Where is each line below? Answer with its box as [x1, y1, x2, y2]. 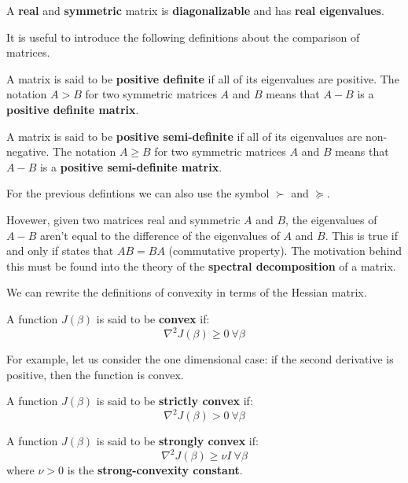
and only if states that [6, 242, 114, 259]
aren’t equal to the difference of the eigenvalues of [39, 227, 280, 243]
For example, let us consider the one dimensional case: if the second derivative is [6, 351, 394, 367]
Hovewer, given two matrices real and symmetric [6, 211, 241, 227]
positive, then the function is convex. [6, 366, 184, 382]
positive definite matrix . [6, 101, 139, 117]
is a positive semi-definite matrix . [39, 158, 222, 175]
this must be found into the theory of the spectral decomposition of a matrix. [6, 257, 396, 274]
